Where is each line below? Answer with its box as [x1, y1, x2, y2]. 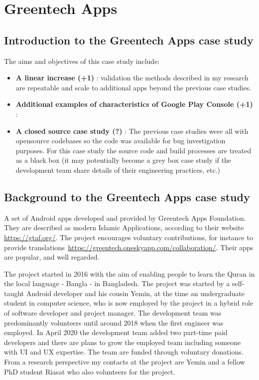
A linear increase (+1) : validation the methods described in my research [15, 72, 249, 83]
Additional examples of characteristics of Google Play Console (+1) [15, 99, 253, 109]
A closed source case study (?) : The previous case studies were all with [15, 125, 249, 136]
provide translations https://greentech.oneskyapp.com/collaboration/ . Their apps [4, 242, 254, 252]
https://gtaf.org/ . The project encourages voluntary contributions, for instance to [4, 232, 253, 242]
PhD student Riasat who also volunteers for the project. [4, 366, 175, 377]
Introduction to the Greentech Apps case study [4, 32, 254, 47]
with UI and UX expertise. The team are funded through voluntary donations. [4, 347, 244, 357]
